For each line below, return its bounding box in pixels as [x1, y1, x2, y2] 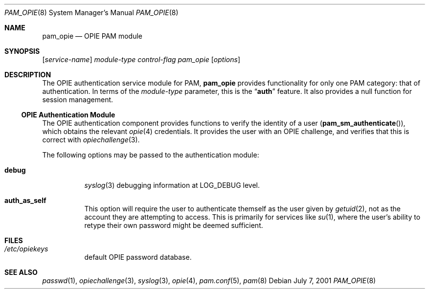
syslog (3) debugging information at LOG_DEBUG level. [84, 181, 260, 189]
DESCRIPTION [4, 70, 51, 79]
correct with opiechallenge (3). [42, 135, 140, 144]
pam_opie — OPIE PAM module [42, 32, 142, 40]
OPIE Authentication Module [21, 111, 115, 119]
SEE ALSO [4, 268, 38, 276]
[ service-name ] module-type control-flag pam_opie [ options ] [42, 55, 240, 64]
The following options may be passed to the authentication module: [42, 151, 259, 159]
